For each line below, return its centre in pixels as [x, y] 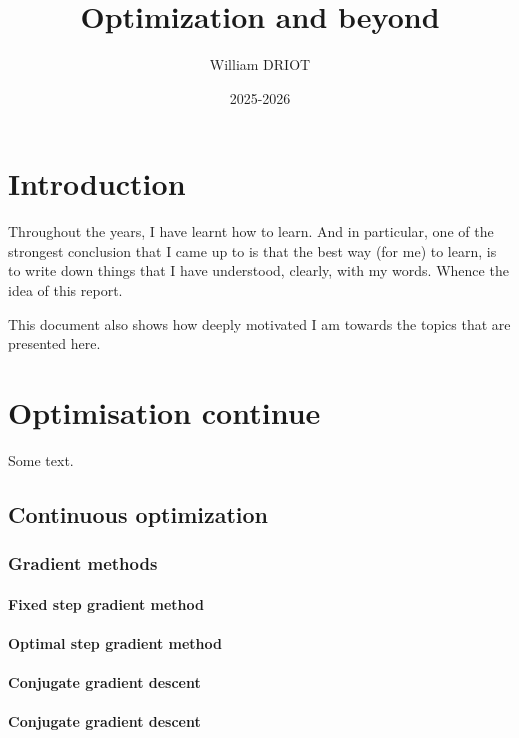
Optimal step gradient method [115, 642]
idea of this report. [65, 290]
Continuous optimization [138, 513]
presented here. [54, 343]
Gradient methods [83, 563]
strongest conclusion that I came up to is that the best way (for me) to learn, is [252, 250]
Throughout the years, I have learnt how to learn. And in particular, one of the [251, 231]
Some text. [41, 459]
